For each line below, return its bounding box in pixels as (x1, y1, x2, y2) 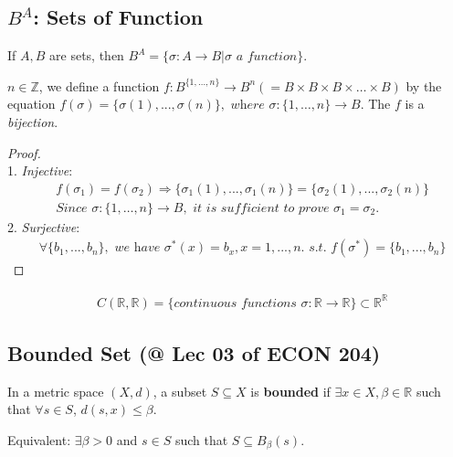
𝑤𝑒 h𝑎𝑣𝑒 (114, 241, 161, 255)
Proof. (7, 143, 41, 162)
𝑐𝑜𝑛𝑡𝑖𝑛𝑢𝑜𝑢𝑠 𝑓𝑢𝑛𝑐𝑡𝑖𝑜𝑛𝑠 (174, 296, 297, 310)
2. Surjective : (7, 217, 80, 236)
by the (406, 76, 442, 95)
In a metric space (7, 381, 104, 400)
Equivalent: (7, 430, 71, 449)
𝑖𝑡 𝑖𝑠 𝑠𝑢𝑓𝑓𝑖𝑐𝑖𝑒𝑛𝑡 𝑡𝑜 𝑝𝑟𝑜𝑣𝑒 (193, 201, 330, 215)
